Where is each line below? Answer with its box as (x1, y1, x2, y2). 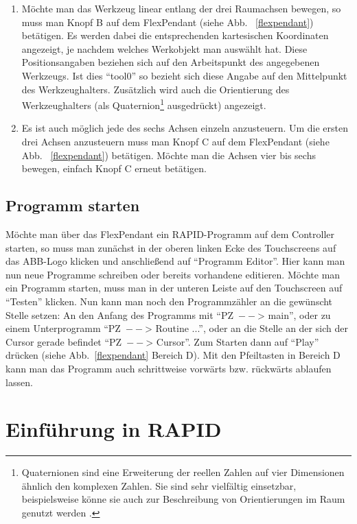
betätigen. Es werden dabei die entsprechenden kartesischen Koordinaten (21, 28, 329, 43)
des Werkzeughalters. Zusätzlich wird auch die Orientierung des (21, 82, 290, 96)
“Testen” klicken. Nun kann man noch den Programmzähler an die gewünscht (5, 294, 333, 308)
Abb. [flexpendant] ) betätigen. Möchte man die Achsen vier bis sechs (21, 147, 316, 162)
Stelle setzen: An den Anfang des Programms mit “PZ (5, 307, 234, 322)
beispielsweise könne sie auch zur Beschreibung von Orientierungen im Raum (21, 492, 345, 506)
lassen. (5, 374, 33, 389)
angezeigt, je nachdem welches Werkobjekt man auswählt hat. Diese (21, 41, 308, 56)
